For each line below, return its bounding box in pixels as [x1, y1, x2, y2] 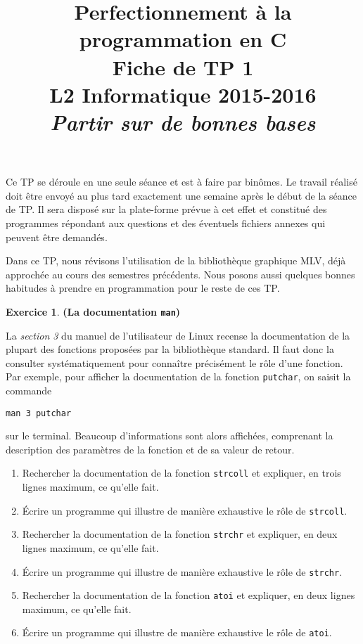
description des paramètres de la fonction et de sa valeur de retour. [6, 442, 295, 456]
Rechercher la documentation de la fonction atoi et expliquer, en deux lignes [22, 588, 355, 603]
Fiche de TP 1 [112, 52, 254, 81]
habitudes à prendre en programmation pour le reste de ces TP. [6, 281, 280, 295]
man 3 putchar [6, 408, 72, 418]
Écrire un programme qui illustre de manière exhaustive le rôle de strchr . [22, 564, 343, 579]
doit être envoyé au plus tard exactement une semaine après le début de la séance [6, 188, 357, 202]
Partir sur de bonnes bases [50, 107, 316, 136]
